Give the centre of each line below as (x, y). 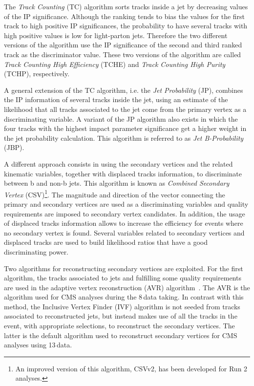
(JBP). (14, 147)
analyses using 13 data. (38, 345)
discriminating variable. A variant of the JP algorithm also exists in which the (121, 118)
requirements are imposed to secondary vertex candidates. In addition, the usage (125, 213)
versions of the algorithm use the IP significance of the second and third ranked (123, 45)
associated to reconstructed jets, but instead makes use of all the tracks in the (121, 316)
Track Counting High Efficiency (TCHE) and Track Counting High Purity (115, 64)
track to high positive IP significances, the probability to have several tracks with (126, 26)
